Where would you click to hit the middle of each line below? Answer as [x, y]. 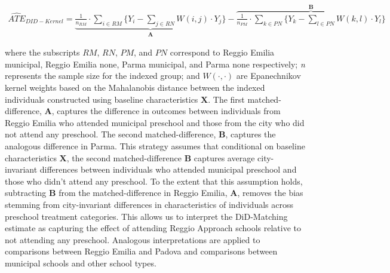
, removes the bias [270, 193]
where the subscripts [42, 52]
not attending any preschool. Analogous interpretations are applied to [133, 239]
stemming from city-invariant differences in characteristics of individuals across [149, 204]
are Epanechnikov [268, 76]
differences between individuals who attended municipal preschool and [168, 169]
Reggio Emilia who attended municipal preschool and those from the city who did [155, 122]
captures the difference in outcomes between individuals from [169, 111]
